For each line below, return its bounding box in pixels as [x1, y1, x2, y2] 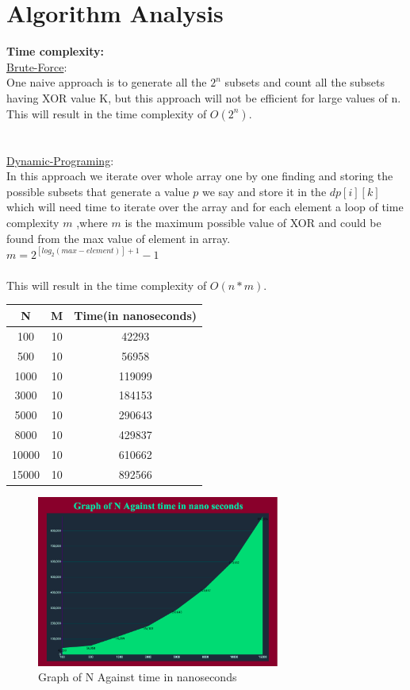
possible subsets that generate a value [6, 183, 190, 199]
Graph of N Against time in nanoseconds [38, 669, 237, 685]
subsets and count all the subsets [224, 74, 385, 91]
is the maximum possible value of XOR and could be [125, 214, 381, 231]
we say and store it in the [202, 183, 327, 199]
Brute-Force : [6, 58, 67, 75]
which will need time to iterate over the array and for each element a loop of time [6, 199, 404, 215]
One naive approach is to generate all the [6, 74, 207, 91]
